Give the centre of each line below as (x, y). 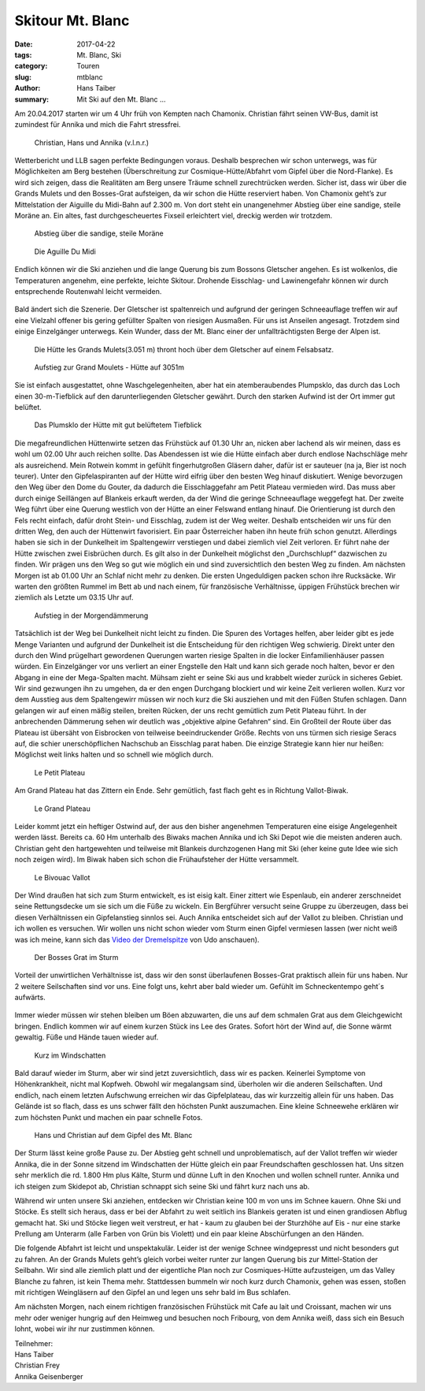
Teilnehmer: (34, 1343)
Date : (24, 44)
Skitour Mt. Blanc (72, 20)
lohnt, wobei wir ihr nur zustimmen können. (85, 1329)
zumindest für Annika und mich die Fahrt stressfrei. (98, 125)
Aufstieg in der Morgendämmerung (91, 616)
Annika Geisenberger (49, 1376)
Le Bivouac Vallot (62, 877)
